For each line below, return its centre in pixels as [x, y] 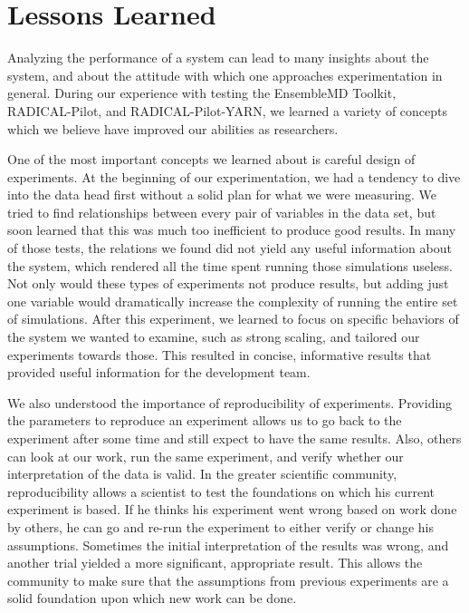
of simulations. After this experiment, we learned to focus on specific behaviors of [233, 319]
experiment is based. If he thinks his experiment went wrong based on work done [232, 509]
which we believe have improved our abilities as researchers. [173, 128]
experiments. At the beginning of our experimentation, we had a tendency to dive [234, 176]
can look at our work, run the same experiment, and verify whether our [206, 456]
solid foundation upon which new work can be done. [152, 598]
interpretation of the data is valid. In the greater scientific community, [202, 474]
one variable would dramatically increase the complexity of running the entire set [233, 301]
